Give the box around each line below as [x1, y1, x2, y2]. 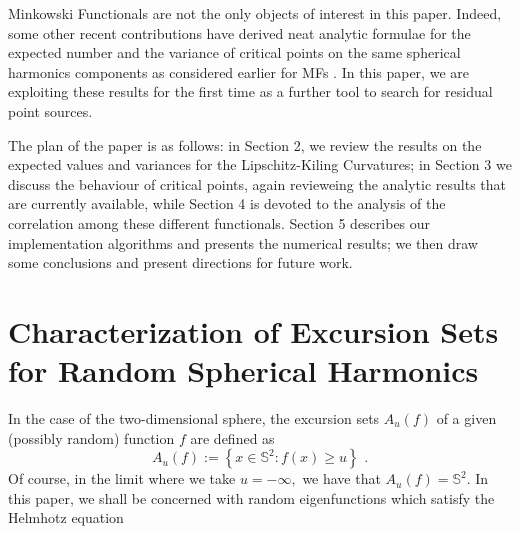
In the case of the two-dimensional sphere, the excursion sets [8, 408, 380, 429]
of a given [436, 408, 497, 429]
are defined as [190, 427, 275, 448]
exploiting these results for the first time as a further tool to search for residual [8, 81, 493, 102]
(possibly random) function [8, 427, 175, 448]
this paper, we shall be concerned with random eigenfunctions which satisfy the [8, 487, 495, 508]
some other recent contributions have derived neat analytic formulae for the [8, 22, 471, 43]
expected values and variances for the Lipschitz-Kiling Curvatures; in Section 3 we [8, 154, 512, 175]
